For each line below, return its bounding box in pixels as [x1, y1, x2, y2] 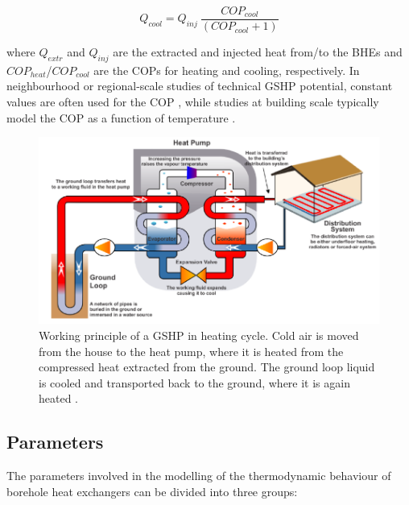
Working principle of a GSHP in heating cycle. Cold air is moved [39, 327, 359, 343]
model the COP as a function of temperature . [6, 109, 236, 126]
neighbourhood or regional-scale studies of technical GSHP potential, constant [6, 77, 393, 94]
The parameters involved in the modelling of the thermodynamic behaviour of [6, 467, 391, 484]
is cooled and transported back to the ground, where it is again [39, 374, 350, 391]
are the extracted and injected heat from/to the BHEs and [113, 43, 403, 60]
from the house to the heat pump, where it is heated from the [39, 342, 344, 359]
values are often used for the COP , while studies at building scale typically [6, 93, 379, 110]
